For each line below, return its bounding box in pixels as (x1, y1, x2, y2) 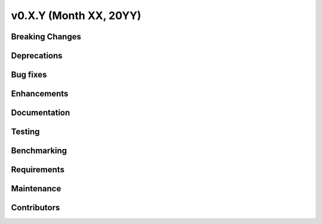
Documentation (11, 108, 70, 118)
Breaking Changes (11, 32, 82, 42)
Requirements (11, 164, 65, 175)
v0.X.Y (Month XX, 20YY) (11, 9, 141, 22)
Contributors (11, 203, 60, 213)
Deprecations (11, 51, 63, 61)
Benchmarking (11, 146, 67, 156)
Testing (11, 127, 40, 137)
